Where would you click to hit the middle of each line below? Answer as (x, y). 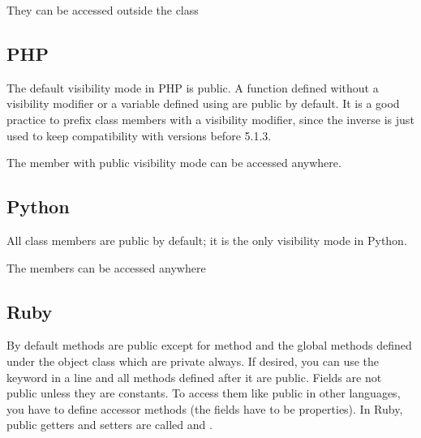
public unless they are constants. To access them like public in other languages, (204, 393)
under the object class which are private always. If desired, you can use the (193, 361)
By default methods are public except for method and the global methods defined (209, 345)
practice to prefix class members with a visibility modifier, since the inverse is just (210, 119)
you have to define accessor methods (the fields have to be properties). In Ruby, (205, 408)
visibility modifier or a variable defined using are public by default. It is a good (203, 103)
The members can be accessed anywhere (106, 267)
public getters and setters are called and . (110, 425)
